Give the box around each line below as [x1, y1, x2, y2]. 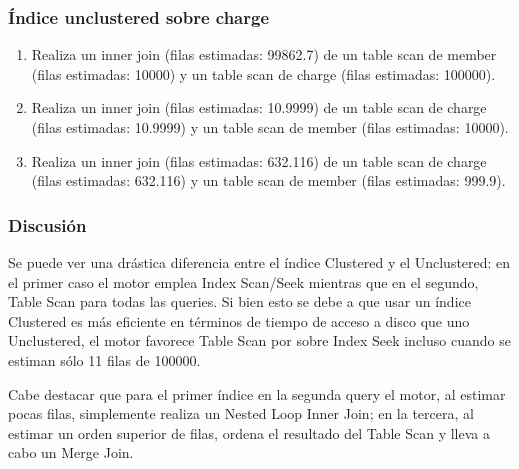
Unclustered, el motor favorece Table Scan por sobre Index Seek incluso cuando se [8, 330, 511, 351]
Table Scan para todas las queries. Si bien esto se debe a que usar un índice [8, 291, 471, 312]
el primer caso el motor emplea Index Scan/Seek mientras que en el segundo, [8, 271, 479, 292]
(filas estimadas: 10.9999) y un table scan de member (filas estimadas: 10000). [31, 117, 509, 137]
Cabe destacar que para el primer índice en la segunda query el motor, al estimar [8, 383, 506, 404]
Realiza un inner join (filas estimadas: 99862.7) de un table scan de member [31, 44, 497, 65]
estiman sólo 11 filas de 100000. [8, 349, 201, 370]
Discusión [8, 212, 87, 237]
